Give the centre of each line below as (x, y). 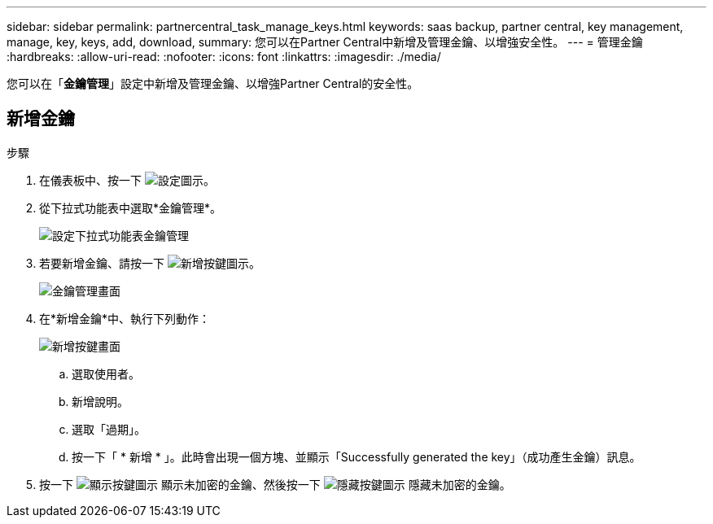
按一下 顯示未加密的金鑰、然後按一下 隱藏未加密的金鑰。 (275, 484)
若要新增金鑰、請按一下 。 (150, 263)
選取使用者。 (106, 373)
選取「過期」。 (109, 429)
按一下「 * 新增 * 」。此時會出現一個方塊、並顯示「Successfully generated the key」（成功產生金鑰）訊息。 (356, 456)
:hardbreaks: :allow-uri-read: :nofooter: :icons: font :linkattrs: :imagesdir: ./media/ (224, 57)
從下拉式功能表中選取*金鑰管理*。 (131, 207)
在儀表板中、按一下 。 (127, 180)
